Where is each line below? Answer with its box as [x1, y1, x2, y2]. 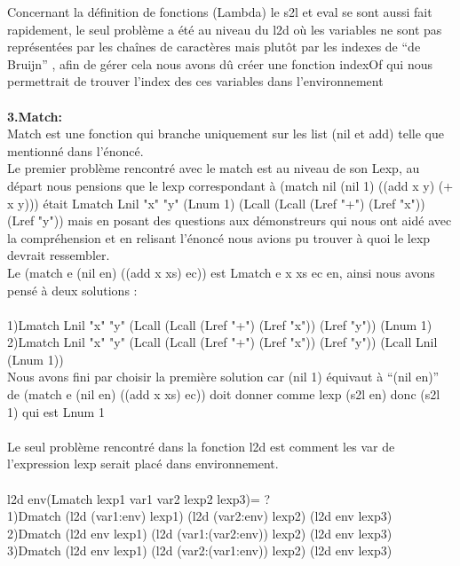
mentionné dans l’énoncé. [7, 141, 144, 160]
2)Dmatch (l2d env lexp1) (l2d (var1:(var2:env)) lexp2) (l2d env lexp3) [7, 523, 393, 542]
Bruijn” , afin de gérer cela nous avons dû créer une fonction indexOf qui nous [7, 54, 432, 73]
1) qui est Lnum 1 [7, 402, 105, 421]
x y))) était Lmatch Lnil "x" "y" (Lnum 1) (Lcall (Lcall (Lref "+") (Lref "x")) [7, 193, 425, 212]
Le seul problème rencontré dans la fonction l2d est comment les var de [7, 436, 395, 455]
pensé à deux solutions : [7, 280, 138, 299]
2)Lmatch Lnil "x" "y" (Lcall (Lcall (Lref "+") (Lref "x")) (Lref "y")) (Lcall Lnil [7, 333, 438, 351]
